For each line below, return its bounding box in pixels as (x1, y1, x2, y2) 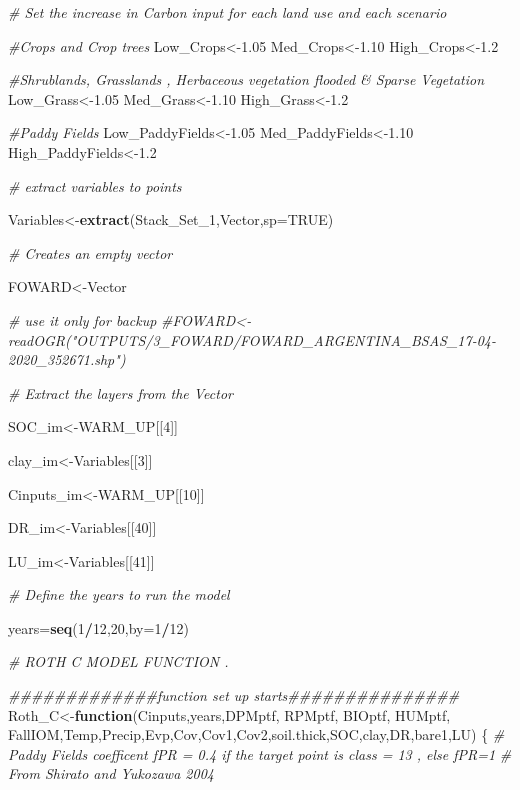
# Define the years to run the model (8, 584, 230, 605)
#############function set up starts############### (8, 685, 460, 706)
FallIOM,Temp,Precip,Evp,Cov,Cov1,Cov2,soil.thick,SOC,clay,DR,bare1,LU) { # (8, 724, 505, 745)
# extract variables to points (8, 175, 182, 196)
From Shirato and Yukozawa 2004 (8, 763, 214, 784)
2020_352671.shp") (8, 349, 126, 370)
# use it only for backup (8, 309, 157, 330)
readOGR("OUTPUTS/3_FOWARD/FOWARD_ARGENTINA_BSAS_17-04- (8, 329, 496, 350)
